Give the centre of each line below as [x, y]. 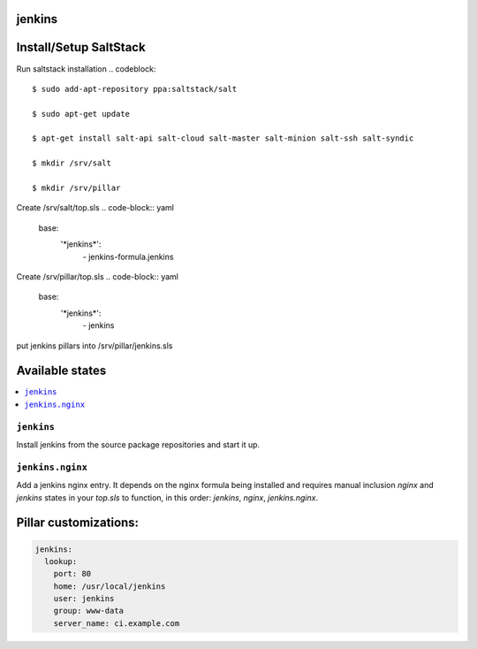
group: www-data [88, 611]
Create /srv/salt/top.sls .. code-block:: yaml [95, 208]
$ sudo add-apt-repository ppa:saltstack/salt [135, 89]
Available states [61, 371]
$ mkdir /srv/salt [72, 163]
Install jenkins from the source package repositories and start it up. [138, 445]
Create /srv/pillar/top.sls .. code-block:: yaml [97, 277]
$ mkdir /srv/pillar [76, 188]
